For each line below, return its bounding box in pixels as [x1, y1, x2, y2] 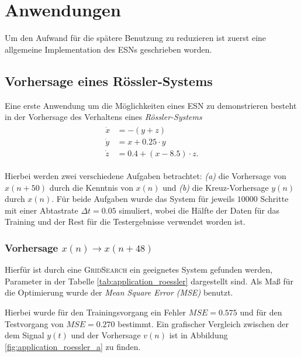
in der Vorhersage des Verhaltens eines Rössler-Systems [5, 111, 202, 123]
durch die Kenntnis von [49, 181, 133, 193]
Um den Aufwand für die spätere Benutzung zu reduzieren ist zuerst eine [5, 32, 267, 44]
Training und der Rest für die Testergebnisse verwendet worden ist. [5, 215, 245, 228]
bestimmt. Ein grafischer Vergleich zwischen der [117, 317, 289, 329]
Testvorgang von [5, 317, 64, 329]
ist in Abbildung [169, 329, 228, 341]
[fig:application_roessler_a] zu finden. [5, 340, 141, 352]
